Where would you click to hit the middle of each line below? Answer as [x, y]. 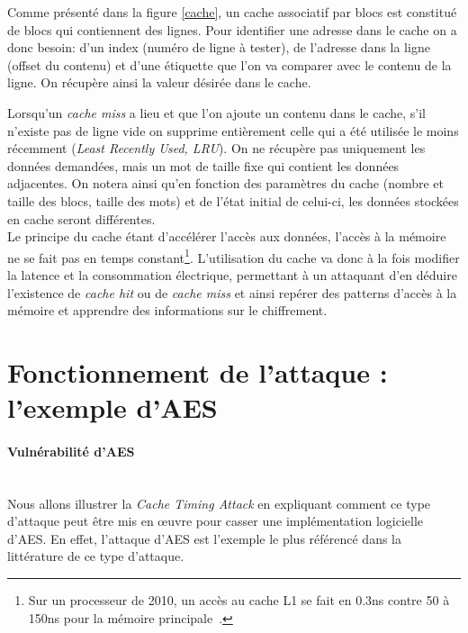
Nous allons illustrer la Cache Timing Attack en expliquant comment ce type [219, 503]
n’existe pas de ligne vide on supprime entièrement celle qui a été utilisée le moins [233, 130]
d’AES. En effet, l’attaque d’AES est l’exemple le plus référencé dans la [205, 538]
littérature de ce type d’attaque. [96, 556]
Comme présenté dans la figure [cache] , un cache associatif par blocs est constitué [232, 12]
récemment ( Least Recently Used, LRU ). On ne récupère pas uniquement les [216, 148]
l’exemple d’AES [112, 407]
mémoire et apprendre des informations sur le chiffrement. [167, 310]
